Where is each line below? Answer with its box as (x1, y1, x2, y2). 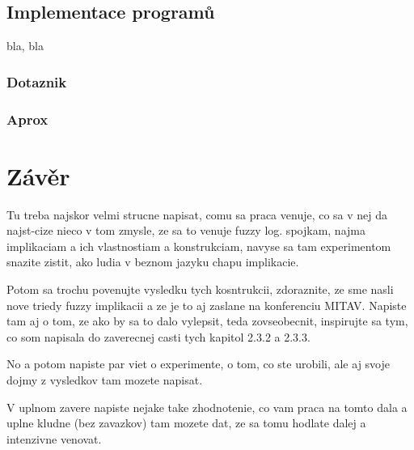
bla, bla (6, 37, 44, 54)
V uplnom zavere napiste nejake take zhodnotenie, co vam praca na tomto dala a (6, 398, 408, 415)
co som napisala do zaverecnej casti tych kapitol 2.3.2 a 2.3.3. (6, 328, 310, 345)
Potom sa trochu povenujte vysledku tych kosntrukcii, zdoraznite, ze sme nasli (6, 280, 394, 297)
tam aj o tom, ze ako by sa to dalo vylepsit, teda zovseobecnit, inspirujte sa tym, (6, 312, 408, 329)
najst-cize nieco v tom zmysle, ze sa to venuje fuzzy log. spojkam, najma (6, 222, 365, 239)
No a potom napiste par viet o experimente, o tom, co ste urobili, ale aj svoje (6, 355, 390, 372)
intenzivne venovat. (6, 430, 102, 447)
